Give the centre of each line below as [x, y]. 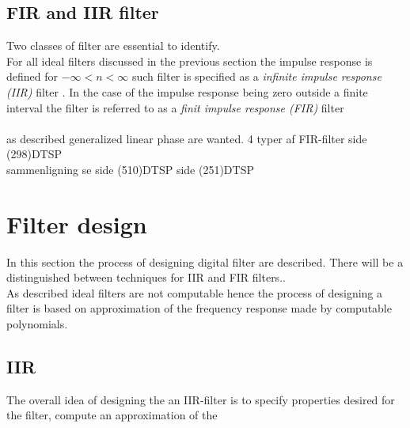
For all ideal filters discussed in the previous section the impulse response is [190, 61]
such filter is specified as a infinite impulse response [256, 76]
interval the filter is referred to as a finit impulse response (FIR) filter [175, 107]
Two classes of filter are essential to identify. [113, 45]
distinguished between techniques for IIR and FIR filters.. [146, 277]
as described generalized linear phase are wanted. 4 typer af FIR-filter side [187, 138]
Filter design [77, 223]
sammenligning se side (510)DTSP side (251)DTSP [130, 169]
